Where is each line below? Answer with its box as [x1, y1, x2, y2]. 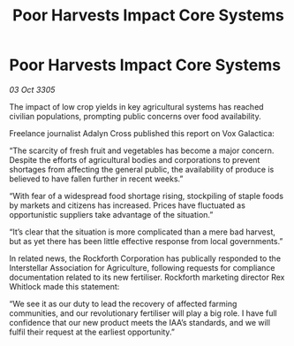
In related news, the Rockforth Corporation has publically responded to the [9, 253, 281, 264]
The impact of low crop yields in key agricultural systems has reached [9, 101, 264, 111]
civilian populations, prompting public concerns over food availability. [9, 111, 262, 121]
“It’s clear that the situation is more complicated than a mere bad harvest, [9, 227, 276, 237]
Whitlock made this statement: [9, 281, 120, 292]
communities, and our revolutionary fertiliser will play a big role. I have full [9, 307, 277, 319]
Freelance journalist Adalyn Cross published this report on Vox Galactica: [9, 127, 275, 138]
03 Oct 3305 [9, 84, 56, 95]
